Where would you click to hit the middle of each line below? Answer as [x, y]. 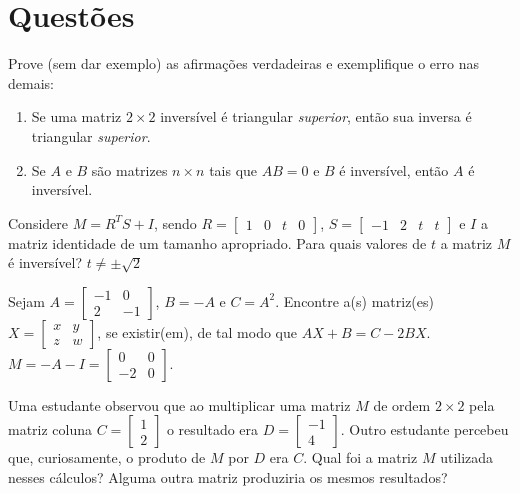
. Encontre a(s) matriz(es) [354, 300]
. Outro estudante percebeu [424, 429]
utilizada [467, 457]
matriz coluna [50, 429]
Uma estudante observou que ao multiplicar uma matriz [179, 404]
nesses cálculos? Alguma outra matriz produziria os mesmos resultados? [228, 477]
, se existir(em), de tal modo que [197, 331]
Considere [38, 222]
